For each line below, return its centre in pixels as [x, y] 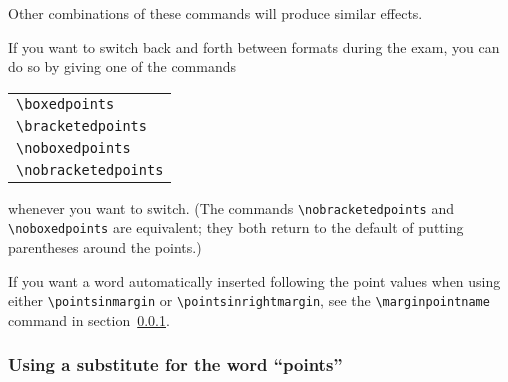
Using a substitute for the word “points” [175, 364]
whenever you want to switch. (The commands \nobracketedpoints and [231, 207]
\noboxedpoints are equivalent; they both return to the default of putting [236, 227]
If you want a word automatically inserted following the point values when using [254, 280]
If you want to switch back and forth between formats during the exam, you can [254, 46]
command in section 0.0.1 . [89, 319]
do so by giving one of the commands [122, 66]
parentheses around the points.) [105, 247]
